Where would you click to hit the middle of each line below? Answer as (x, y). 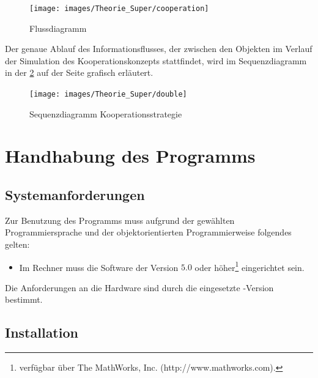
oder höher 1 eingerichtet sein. (250, 266)
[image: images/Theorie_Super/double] (108, 94)
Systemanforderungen (75, 195)
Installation (42, 332)
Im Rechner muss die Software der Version (99, 267)
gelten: (17, 244)
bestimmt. (24, 299)
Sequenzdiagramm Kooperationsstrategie (106, 113)
